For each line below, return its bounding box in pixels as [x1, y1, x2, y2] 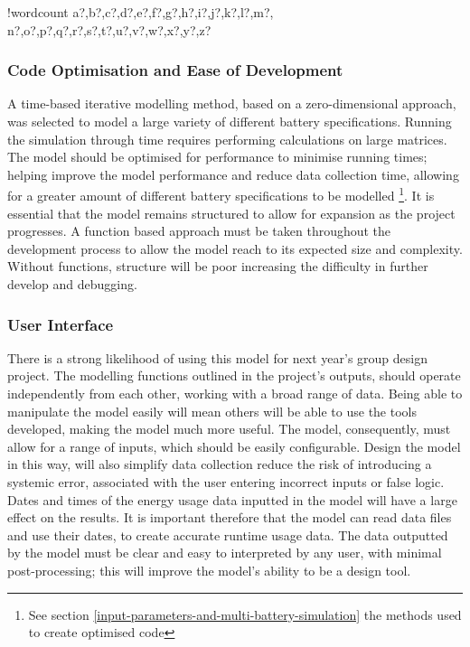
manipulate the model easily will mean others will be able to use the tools [7, 401, 417, 420]
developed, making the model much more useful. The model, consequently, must [7, 419, 451, 438]
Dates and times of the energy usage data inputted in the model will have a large [7, 490, 457, 509]
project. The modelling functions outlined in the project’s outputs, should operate [7, 366, 461, 385]
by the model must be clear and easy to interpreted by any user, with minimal [7, 543, 442, 562]
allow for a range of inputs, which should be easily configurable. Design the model [7, 436, 461, 455]
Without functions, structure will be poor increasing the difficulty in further [7, 257, 428, 276]
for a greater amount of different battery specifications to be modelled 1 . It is [7, 183, 435, 205]
